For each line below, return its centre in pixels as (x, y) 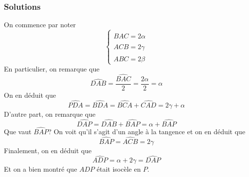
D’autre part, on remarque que (50, 114)
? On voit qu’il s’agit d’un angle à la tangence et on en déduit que (147, 131)
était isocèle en (119, 169)
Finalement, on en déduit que (48, 150)
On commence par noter (40, 25)
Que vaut (18, 131)
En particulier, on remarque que (52, 69)
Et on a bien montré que (41, 169)
